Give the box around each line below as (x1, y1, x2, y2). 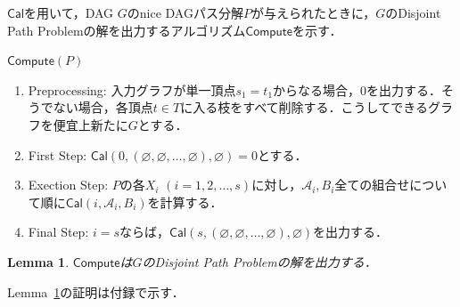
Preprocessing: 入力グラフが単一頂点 (28, 80, 236, 99)
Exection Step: (28, 175, 109, 194)
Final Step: (28, 222, 89, 241)
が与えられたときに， (251, 4, 376, 21)
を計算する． (147, 192, 223, 211)
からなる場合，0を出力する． (273, 80, 442, 99)
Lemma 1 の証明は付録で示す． (7, 282, 185, 301)
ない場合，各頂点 (53, 98, 153, 117)
